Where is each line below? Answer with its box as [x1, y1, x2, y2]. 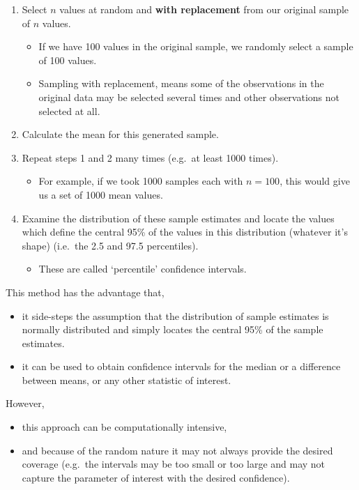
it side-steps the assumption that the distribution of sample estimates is [22, 308, 329, 323]
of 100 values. [38, 52, 97, 67]
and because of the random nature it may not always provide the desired [22, 443, 333, 457]
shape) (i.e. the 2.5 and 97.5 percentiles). [22, 238, 199, 252]
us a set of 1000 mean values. [38, 187, 163, 201]
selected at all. [38, 103, 100, 118]
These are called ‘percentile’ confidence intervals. [38, 261, 247, 276]
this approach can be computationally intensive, [22, 420, 227, 434]
